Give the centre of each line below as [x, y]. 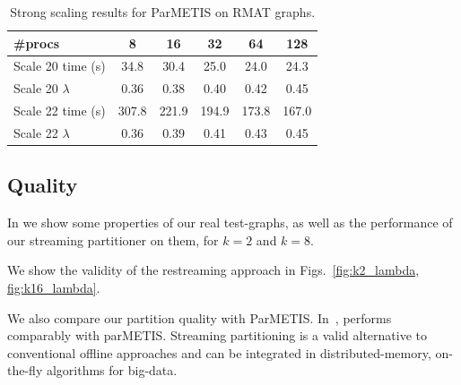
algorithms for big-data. [112, 370]
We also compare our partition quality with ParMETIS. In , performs [200, 317]
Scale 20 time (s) [60, 66]
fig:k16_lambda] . [54, 288]
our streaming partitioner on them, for [113, 240]
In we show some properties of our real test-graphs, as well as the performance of [230, 222]
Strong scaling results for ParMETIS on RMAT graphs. [163, 12]
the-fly [25, 370]
